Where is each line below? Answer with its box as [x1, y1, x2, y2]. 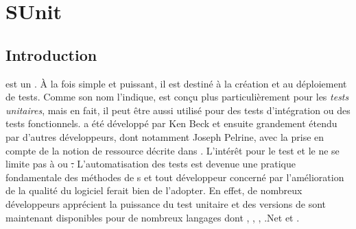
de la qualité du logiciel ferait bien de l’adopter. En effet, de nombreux [5, 183, 302, 198]
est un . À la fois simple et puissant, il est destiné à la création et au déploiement [5, 76, 347, 90]
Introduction [5, 44, 97, 65]
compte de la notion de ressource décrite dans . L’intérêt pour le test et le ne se [5, 143, 340, 157]
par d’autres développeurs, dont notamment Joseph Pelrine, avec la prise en [5, 129, 324, 144]
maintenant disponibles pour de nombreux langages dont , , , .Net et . [5, 210, 300, 224]
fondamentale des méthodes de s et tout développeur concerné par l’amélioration [5, 170, 344, 184]
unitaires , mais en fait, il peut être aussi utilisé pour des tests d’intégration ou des [5, 103, 351, 117]
